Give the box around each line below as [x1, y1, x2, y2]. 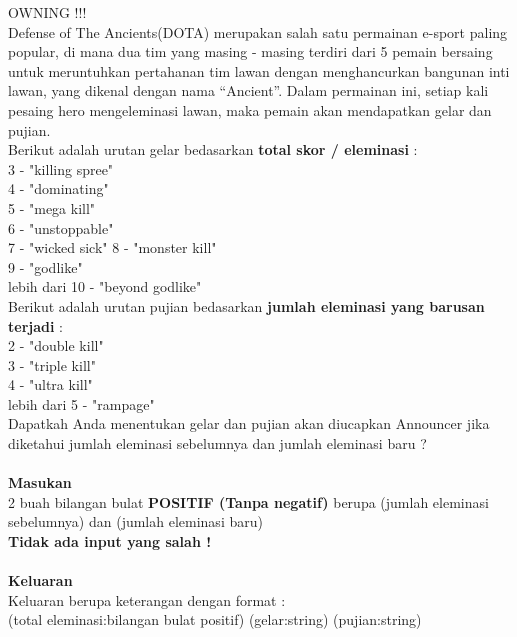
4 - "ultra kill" [8, 374, 93, 395]
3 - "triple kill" [8, 354, 96, 375]
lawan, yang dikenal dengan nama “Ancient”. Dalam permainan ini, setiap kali [8, 80, 489, 101]
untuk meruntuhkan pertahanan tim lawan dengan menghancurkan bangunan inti [8, 60, 510, 81]
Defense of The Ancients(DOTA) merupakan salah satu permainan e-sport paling [8, 21, 508, 42]
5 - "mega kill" [8, 197, 96, 218]
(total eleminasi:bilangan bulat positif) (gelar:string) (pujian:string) [8, 609, 422, 630]
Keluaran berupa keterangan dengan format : [8, 589, 286, 610]
